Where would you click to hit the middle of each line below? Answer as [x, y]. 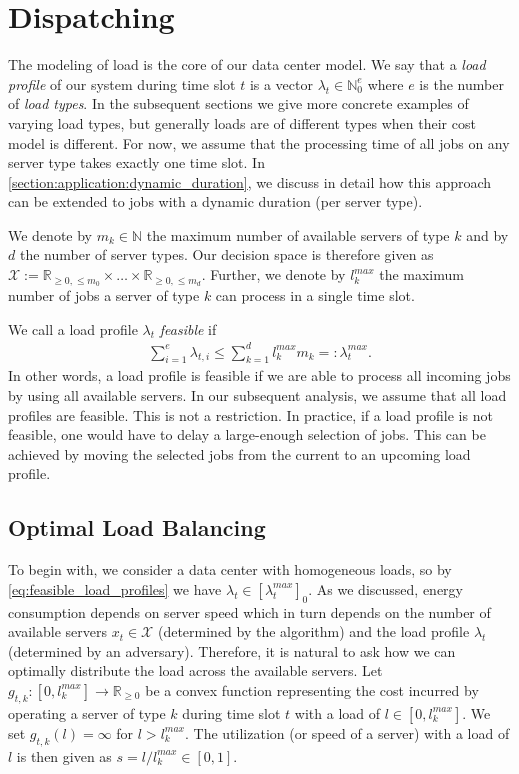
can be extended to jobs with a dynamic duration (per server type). [215, 201]
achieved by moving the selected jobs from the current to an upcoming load [239, 453]
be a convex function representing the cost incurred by [312, 689]
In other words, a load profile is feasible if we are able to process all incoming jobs [259, 375]
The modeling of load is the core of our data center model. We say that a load [247, 64]
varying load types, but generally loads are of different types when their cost [242, 122]
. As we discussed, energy [385, 588]
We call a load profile [73, 328]
